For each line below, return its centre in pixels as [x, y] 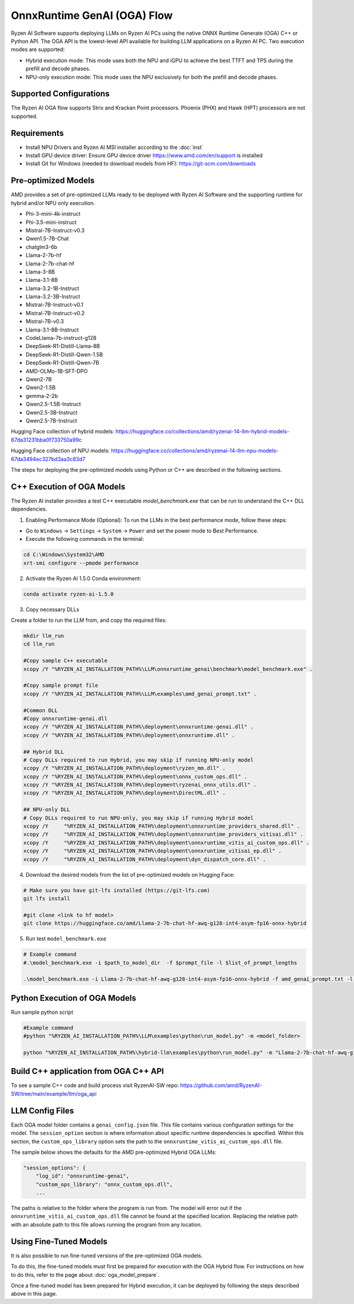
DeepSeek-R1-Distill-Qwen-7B [63, 363]
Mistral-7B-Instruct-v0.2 [55, 313]
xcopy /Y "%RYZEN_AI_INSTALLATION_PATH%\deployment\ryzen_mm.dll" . [124, 768]
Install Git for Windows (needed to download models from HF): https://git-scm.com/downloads [141, 164]
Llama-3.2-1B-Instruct [53, 288]
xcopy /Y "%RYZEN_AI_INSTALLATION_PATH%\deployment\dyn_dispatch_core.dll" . [145, 859]
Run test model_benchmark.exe [66, 939]
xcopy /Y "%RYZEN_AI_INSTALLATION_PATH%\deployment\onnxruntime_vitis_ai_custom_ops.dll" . [166, 843]
